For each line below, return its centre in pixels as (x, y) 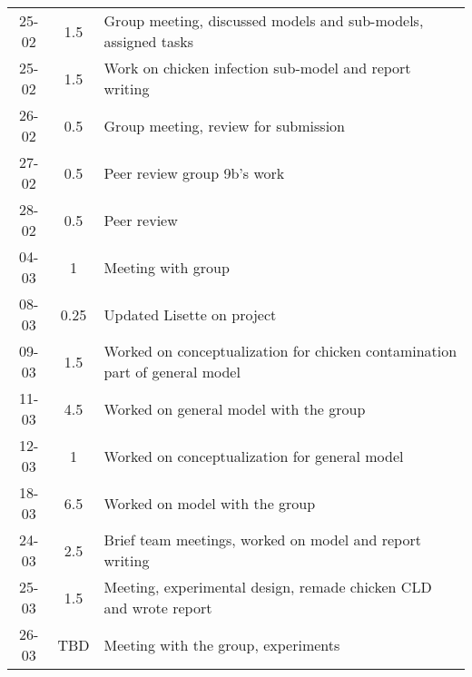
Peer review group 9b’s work (194, 172)
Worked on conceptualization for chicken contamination (280, 351)
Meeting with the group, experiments (222, 644)
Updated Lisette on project (190, 314)
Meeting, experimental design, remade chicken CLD (268, 587)
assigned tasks (149, 41)
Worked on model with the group (210, 503)
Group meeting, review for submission (224, 125)
